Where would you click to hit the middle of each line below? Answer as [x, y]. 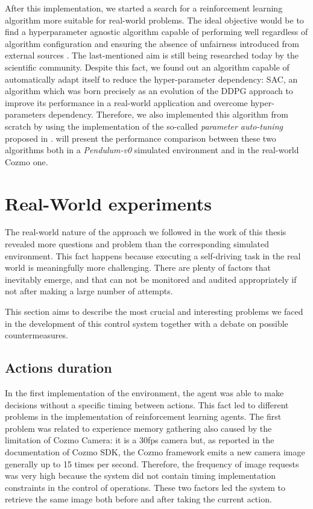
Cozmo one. [27, 161]
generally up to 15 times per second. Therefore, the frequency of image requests [152, 463]
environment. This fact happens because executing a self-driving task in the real [153, 255]
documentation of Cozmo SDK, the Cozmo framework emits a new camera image [155, 451]
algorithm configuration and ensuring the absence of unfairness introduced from [152, 43]
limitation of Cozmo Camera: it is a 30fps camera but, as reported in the [140, 440]
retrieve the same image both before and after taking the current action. [138, 499]
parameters [25, 114]
